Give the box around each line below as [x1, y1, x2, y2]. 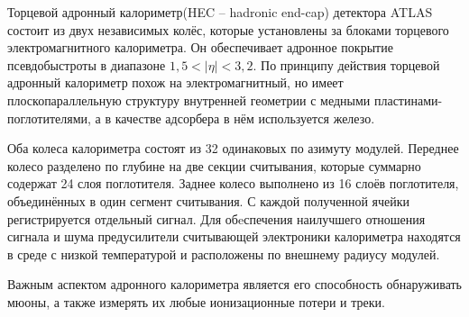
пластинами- [373, 90, 443, 109]
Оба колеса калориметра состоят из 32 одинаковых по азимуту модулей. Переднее [7, 139, 459, 158]
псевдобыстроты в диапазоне [7, 55, 166, 74]
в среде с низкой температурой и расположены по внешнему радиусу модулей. [7, 244, 440, 263]
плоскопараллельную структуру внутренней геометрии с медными [7, 90, 371, 109]
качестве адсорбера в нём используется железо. [115, 108, 375, 127]
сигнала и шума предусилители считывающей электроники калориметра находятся [7, 227, 461, 246]
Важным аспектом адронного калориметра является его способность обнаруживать [7, 275, 462, 294]
